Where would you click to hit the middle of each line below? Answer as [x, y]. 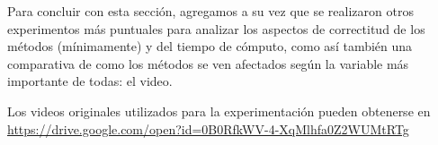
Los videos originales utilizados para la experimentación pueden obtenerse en [219, 111]
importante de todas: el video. [90, 81]
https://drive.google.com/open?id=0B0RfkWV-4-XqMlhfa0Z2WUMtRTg [208, 128]
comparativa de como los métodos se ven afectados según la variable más [208, 63]
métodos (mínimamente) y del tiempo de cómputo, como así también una [210, 46]
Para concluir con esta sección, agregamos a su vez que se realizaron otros [210, 11]
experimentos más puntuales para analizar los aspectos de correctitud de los [216, 28]
